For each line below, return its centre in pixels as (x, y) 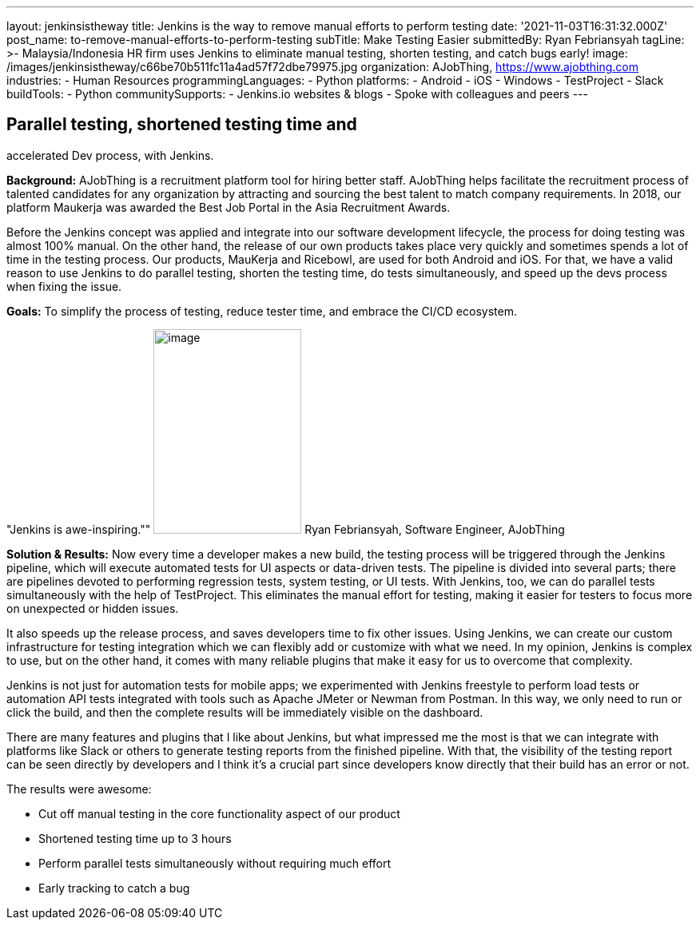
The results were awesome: (79, 789)
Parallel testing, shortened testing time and (182, 125)
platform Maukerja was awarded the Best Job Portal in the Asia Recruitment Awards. (229, 207)
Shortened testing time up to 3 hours (135, 838)
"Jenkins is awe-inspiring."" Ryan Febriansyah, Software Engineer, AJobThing (286, 529)
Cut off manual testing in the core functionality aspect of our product (219, 813)
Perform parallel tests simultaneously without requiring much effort (215, 863)
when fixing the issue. (64, 286)
